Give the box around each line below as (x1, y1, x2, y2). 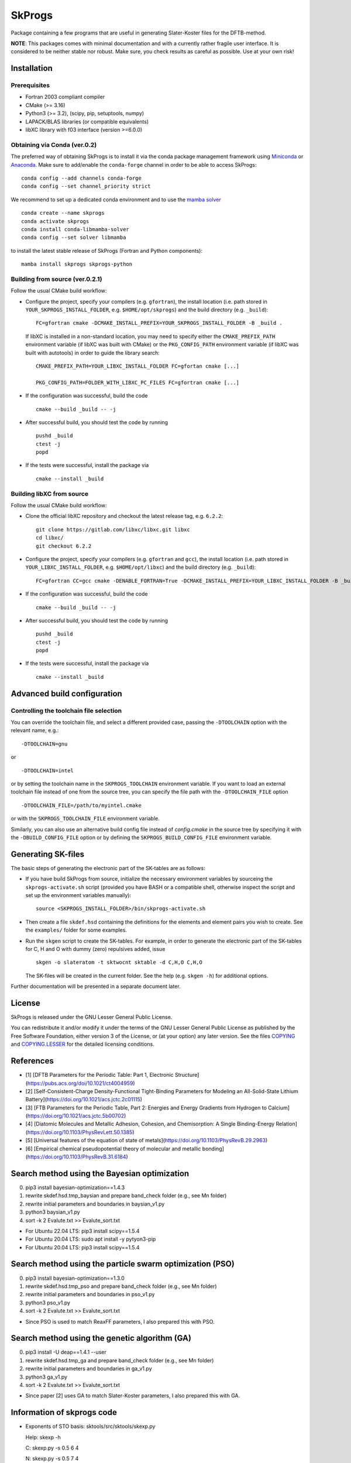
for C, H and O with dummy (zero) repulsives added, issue (25, 945, 166, 952)
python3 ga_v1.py (25, 1373, 67, 1380)
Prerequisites (11, 81, 50, 90)
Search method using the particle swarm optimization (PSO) (11, 1259, 235, 1269)
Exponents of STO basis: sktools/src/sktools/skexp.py (25, 1423, 156, 1430)
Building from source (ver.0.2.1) (11, 275, 102, 283)
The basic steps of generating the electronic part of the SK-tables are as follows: (11, 864, 205, 871)
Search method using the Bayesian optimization (11, 1168, 190, 1179)
